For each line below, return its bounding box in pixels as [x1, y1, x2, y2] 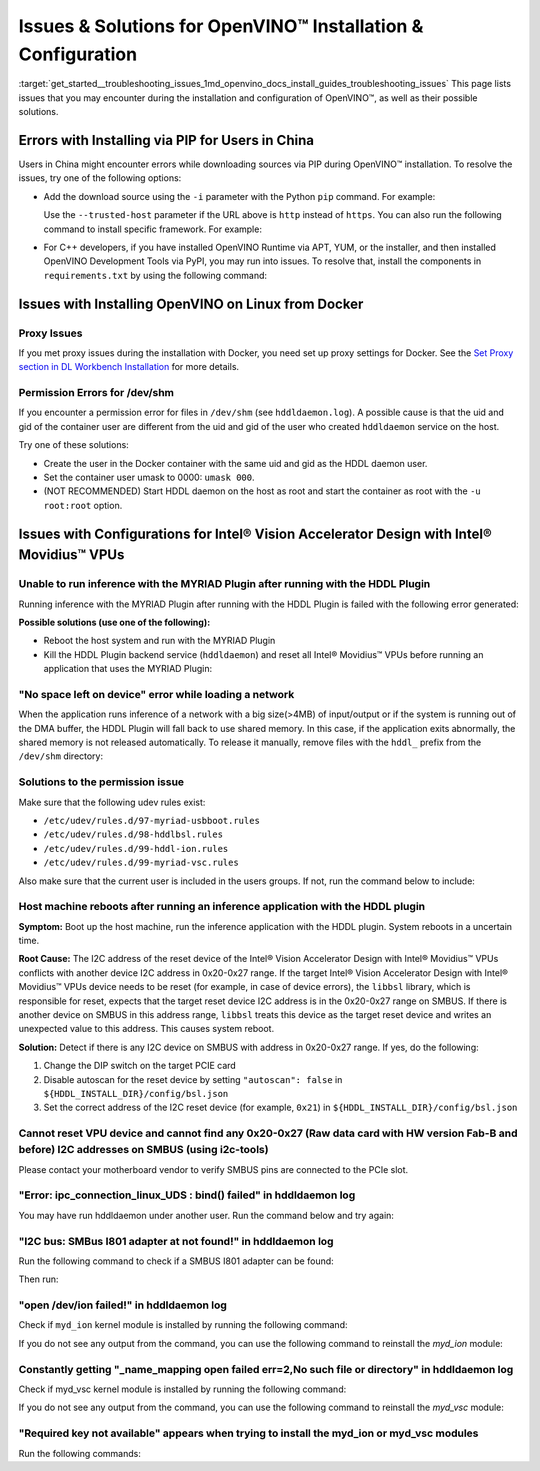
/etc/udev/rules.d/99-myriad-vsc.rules [43, 857, 239, 869]
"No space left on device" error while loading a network [18, 687, 295, 701]
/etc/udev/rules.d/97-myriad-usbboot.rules [43, 815, 260, 826]
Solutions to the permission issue [18, 775, 185, 789]
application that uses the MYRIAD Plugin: [43, 663, 213, 675]
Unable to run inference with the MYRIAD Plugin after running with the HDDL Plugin [18, 577, 431, 591]
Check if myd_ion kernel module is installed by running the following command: [18, 1319, 348, 1331]
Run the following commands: [18, 1447, 142, 1459]
